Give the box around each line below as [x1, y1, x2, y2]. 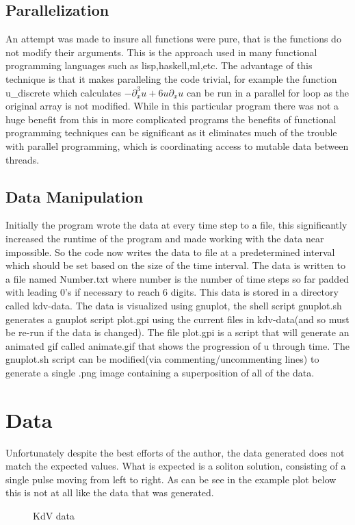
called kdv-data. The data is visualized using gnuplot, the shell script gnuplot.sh [5, 298, 342, 312]
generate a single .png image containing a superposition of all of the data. [5, 365, 315, 379]
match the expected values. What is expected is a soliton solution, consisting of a [5, 459, 346, 473]
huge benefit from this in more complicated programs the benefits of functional [5, 112, 337, 126]
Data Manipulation [5, 185, 144, 207]
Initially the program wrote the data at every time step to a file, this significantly [5, 218, 347, 232]
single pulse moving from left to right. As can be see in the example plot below [5, 472, 337, 486]
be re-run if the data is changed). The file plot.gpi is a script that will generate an [5, 325, 350, 340]
